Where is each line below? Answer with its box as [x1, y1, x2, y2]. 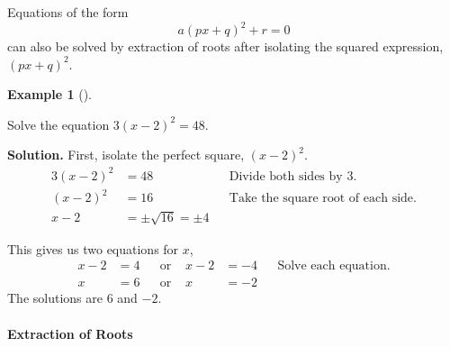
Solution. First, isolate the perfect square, [7, 145, 245, 164]
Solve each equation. [277, 260, 391, 273]
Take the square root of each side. [229, 192, 417, 205]
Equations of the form [7, 3, 129, 21]
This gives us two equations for [7, 239, 179, 258]
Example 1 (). [7, 85, 92, 104]
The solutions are [7, 288, 103, 307]
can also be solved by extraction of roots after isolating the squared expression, [7, 37, 444, 56]
